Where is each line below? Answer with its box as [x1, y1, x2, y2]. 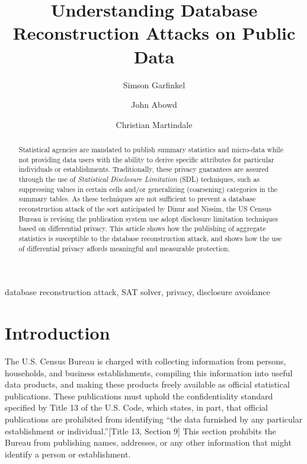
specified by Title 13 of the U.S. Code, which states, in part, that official [5, 401, 268, 414]
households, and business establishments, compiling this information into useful [5, 366, 293, 379]
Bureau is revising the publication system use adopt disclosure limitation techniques [18, 213, 278, 223]
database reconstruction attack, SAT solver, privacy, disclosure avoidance [5, 286, 270, 298]
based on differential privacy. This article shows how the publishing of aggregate [18, 223, 266, 233]
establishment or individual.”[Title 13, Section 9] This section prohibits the [5, 424, 276, 437]
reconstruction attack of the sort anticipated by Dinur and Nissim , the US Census [18, 204, 271, 214]
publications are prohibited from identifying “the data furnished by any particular [5, 412, 303, 425]
